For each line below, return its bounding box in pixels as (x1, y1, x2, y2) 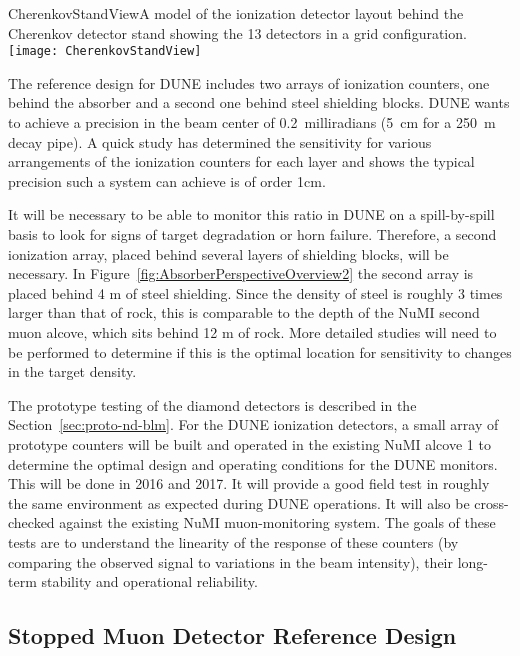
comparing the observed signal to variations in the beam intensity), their (8, 551, 453, 572)
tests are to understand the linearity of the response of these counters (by (8, 531, 459, 552)
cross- (474, 492, 509, 513)
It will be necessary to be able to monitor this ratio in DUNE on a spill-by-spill (8, 204, 495, 225)
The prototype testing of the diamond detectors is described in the (8, 394, 417, 415)
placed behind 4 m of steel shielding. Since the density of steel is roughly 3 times (8, 282, 503, 303)
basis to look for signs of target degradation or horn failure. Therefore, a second (8, 224, 497, 244)
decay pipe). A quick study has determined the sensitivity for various (8, 131, 432, 152)
